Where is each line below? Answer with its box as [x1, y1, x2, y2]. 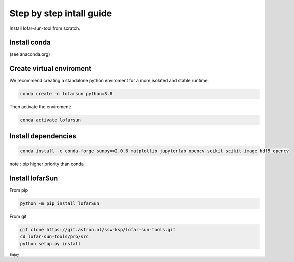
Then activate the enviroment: [9, 104, 71, 110]
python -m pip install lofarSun [20, 200, 100, 206]
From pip [9, 187, 28, 193]
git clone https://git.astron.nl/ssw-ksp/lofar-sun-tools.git [20, 227, 176, 232]
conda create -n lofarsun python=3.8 [20, 91, 113, 97]
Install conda [9, 38, 51, 47]
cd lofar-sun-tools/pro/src [20, 234, 89, 240]
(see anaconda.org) [9, 51, 50, 57]
